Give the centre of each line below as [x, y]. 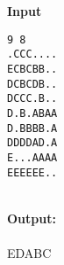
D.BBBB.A [32, 128]
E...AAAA [32, 157]
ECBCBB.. [32, 69]
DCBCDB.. [32, 84]
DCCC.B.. [32, 99]
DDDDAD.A [32, 143]
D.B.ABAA [32, 113]
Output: [32, 218]
